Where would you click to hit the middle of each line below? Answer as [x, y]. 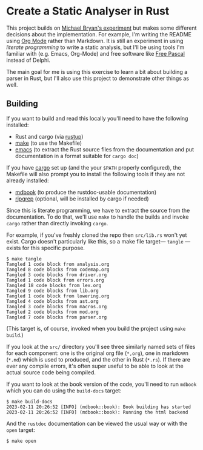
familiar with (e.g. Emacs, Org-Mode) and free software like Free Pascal [95, 53]
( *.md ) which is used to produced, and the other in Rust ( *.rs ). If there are [98, 359]
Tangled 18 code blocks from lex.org [54, 285]
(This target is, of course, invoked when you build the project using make [96, 328]
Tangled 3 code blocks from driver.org [57, 275]
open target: [21, 430]
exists [14, 248]
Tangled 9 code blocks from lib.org [52, 291]
